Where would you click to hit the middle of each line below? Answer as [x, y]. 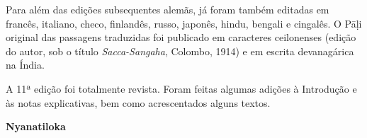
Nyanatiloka [36, 126]
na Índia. [25, 65]
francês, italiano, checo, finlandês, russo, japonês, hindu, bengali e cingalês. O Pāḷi [184, 23]
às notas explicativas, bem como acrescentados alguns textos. [138, 102]
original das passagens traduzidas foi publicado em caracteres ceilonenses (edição [181, 37]
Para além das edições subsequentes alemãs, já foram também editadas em [168, 9]
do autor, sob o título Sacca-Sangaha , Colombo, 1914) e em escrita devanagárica [180, 51]
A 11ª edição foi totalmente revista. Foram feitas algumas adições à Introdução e [181, 88]
